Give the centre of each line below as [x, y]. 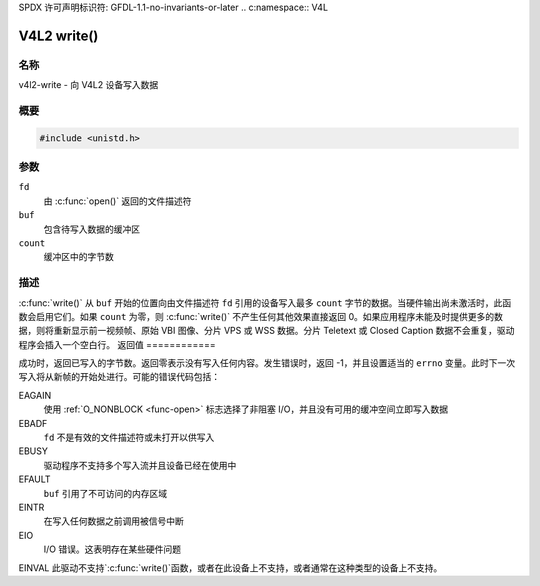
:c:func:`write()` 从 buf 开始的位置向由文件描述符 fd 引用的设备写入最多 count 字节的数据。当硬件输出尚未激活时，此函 [265, 302]
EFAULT [34, 479]
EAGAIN [35, 395]
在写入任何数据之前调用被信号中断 [113, 521]
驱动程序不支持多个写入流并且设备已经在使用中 [140, 465]
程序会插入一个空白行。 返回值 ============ [117, 344]
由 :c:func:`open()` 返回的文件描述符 [117, 201]
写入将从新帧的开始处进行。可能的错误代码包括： [119, 377]
